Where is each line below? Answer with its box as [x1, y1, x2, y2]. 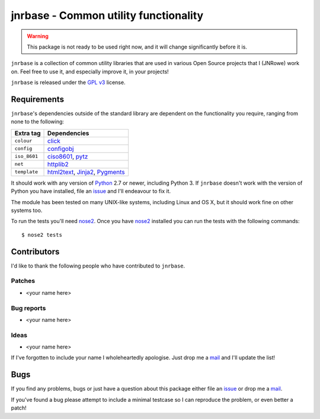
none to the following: [11, 118, 65, 125]
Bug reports [11, 304, 46, 312]
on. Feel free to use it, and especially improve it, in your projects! [11, 68, 169, 75]
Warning [27, 33, 49, 40]
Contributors [11, 246, 60, 257]
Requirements [11, 94, 65, 104]
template [14, 169, 39, 175]
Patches [11, 277, 36, 285]
